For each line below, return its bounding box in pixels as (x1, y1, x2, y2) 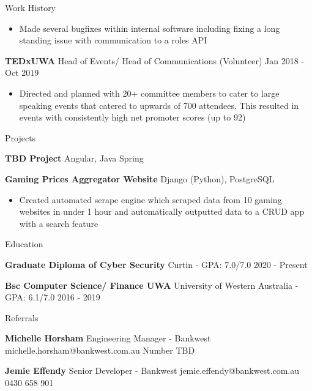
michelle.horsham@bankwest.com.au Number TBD (5, 343, 195, 356)
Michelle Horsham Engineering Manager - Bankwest (5, 332, 211, 344)
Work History (5, 1, 56, 13)
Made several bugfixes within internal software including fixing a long (19, 21, 280, 34)
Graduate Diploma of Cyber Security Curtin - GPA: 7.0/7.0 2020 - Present (5, 258, 308, 270)
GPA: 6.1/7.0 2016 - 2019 (5, 291, 100, 303)
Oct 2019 (5, 66, 39, 79)
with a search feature (19, 217, 98, 229)
